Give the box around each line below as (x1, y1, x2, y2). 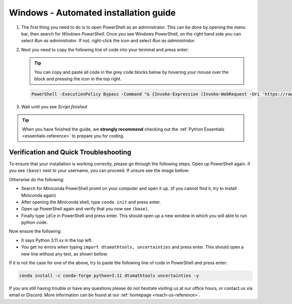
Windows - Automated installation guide (9, 7, 176, 18)
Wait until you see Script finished (21, 103, 88, 109)
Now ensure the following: (9, 228, 62, 234)
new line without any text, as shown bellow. (21, 251, 108, 257)
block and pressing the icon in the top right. (34, 76, 122, 82)
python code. (21, 220, 48, 225)
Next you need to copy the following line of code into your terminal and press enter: (21, 47, 189, 52)
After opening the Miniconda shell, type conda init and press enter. (21, 199, 161, 205)
